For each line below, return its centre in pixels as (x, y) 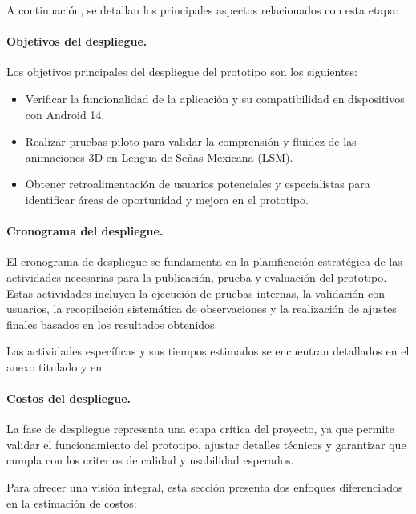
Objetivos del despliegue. (77, 41)
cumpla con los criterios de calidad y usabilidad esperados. (150, 460)
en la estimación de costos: (72, 502)
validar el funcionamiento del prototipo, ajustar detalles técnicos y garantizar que (206, 444)
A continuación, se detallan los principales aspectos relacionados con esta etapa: (203, 10)
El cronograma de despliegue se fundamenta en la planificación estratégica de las (204, 261)
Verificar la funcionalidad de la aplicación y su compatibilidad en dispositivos (215, 98)
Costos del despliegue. (69, 398)
